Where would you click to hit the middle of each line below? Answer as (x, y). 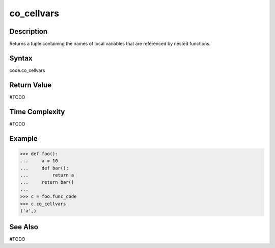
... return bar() (47, 182)
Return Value (31, 85)
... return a (47, 175)
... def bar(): (44, 168)
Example (23, 139)
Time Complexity (37, 111)
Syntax (21, 58)
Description (29, 31)
